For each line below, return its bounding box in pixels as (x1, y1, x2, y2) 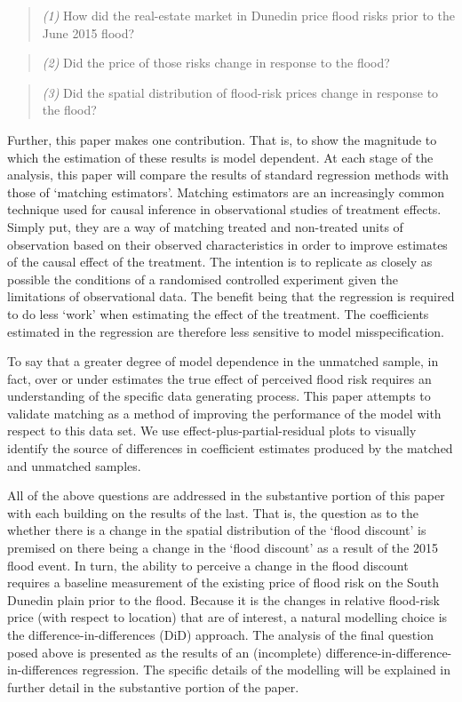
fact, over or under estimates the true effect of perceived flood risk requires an (7, 369, 432, 387)
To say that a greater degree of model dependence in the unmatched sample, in (7, 352, 439, 371)
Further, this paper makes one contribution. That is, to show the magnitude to (7, 130, 437, 148)
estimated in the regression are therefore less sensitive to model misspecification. (7, 322, 444, 340)
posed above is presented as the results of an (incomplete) (7, 642, 323, 661)
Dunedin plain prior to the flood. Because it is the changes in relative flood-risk (7, 590, 440, 609)
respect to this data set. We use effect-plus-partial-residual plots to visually (7, 421, 417, 440)
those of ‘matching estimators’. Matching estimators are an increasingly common (7, 182, 445, 201)
